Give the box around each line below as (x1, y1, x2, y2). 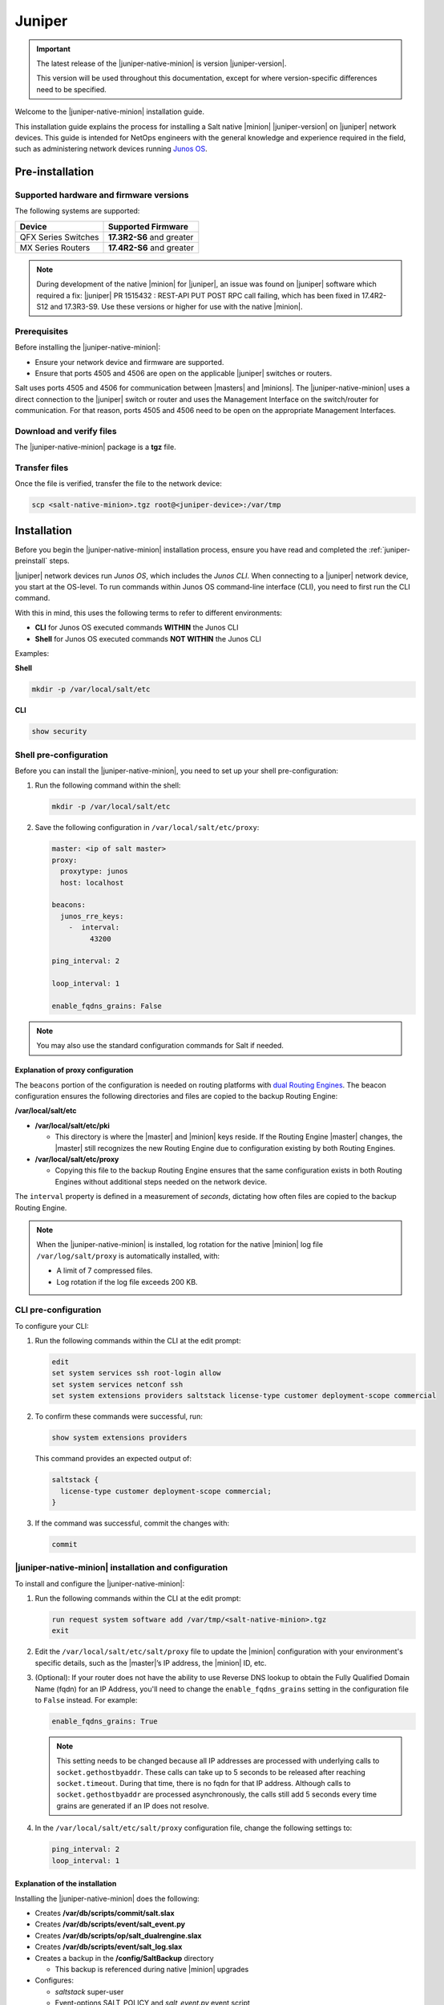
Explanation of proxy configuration (14, 1065, 134, 1075)
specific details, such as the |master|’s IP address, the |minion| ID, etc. (34, 1658, 267, 1667)
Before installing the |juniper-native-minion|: (14, 342, 160, 352)
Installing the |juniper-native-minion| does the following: (14, 1894, 200, 1903)
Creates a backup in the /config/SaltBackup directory (34, 1953, 214, 1962)
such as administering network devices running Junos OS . (14, 144, 208, 154)
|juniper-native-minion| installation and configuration (14, 1562, 228, 1574)
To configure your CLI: (14, 1321, 89, 1331)
